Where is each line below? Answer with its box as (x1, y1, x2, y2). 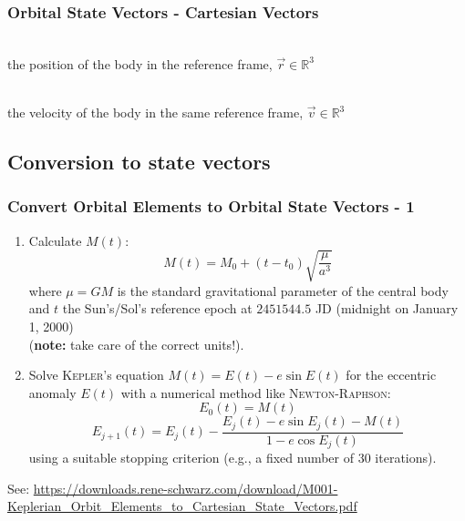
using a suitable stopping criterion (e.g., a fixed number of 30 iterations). (28, 448, 437, 467)
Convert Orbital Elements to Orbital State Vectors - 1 (7, 195, 415, 218)
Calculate (28, 230, 82, 250)
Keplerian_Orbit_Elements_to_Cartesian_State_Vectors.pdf (7, 496, 357, 516)
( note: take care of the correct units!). (28, 334, 244, 353)
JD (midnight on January (315, 299, 459, 318)
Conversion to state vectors (7, 147, 271, 175)
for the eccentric (346, 365, 437, 384)
